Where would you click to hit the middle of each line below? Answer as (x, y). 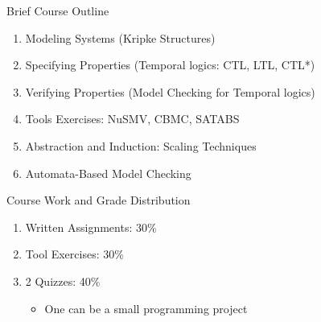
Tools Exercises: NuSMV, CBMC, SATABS (132, 119)
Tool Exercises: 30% (74, 254)
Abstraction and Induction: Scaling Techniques (141, 145)
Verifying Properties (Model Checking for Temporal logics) (170, 91)
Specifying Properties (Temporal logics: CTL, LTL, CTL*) (170, 65)
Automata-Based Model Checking (108, 173)
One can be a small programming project (146, 308)
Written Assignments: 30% (91, 227)
